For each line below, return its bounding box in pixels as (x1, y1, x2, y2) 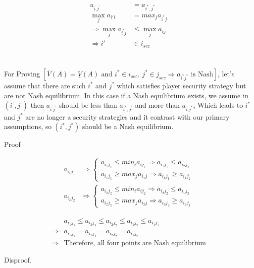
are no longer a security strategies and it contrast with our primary (25, 111, 230, 122)
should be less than (59, 100, 117, 110)
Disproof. (4, 254, 32, 265)
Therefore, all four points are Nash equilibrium (64, 239, 206, 247)
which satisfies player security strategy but (117, 80, 246, 90)
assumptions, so (4, 121, 51, 132)
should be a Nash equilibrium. (82, 121, 174, 132)
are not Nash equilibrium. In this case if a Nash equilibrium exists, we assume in (4, 90, 249, 100)
